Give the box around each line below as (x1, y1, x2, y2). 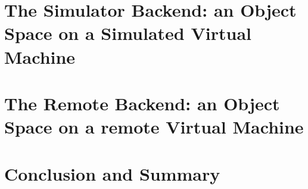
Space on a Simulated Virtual (4, 21, 251, 45)
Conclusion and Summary (4, 161, 220, 185)
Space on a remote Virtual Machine (4, 114, 304, 139)
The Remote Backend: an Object (4, 91, 280, 115)
